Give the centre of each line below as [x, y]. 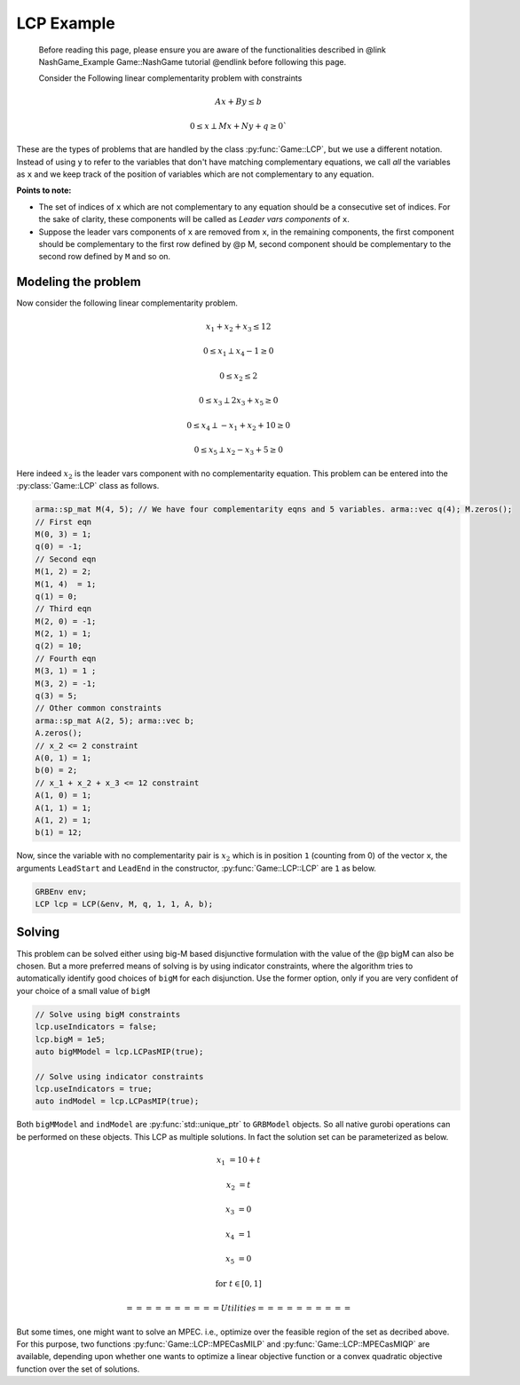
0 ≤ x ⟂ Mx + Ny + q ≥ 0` [238, 126]
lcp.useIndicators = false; [96, 1027]
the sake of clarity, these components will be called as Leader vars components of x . [194, 219]
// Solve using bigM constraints [108, 1014]
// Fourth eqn [66, 658]
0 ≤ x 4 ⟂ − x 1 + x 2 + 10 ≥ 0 [239, 426]
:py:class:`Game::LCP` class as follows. [88, 486]
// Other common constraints [98, 708]
